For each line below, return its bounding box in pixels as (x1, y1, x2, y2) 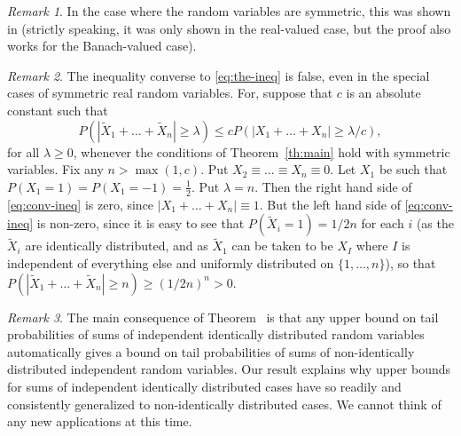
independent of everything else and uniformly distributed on (7, 253, 334, 272)
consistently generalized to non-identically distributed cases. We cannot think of (7, 394, 441, 413)
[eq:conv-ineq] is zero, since (7, 194, 154, 213)
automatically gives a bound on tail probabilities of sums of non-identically (7, 342, 415, 361)
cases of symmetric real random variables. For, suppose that (7, 83, 333, 102)
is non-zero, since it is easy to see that (36, 214, 245, 233)
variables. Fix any (7, 160, 104, 178)
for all (7, 142, 40, 161)
